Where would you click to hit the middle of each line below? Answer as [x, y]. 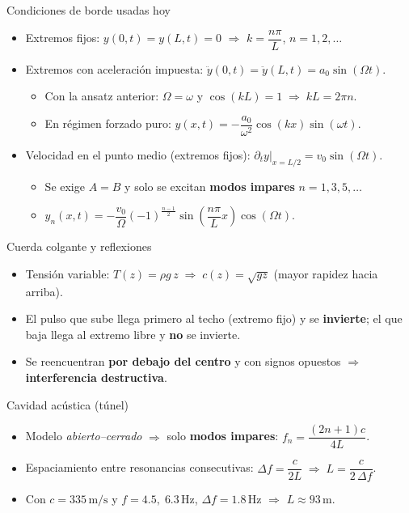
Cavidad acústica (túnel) [67, 404]
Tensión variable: [67, 273]
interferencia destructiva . [96, 377]
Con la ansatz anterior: [102, 96]
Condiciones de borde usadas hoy [89, 10]
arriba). [44, 291]
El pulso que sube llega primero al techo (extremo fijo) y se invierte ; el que [214, 318]
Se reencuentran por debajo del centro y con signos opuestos [183, 361]
